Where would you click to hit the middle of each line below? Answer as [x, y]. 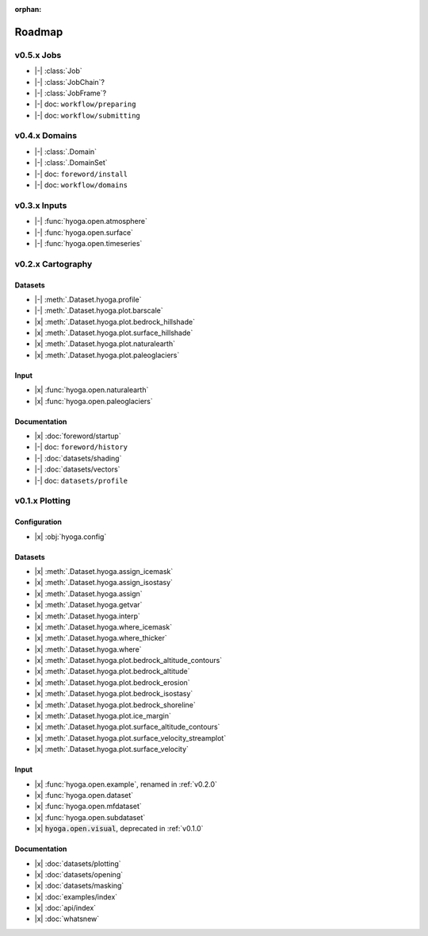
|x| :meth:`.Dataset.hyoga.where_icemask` [103, 626]
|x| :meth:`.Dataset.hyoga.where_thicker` [101, 638]
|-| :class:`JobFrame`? [71, 93]
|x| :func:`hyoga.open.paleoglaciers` [94, 401]
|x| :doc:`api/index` [65, 908]
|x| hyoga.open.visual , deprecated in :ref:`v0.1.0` [119, 829]
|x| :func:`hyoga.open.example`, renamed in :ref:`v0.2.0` [126, 784]
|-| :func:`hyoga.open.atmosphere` [91, 221]
